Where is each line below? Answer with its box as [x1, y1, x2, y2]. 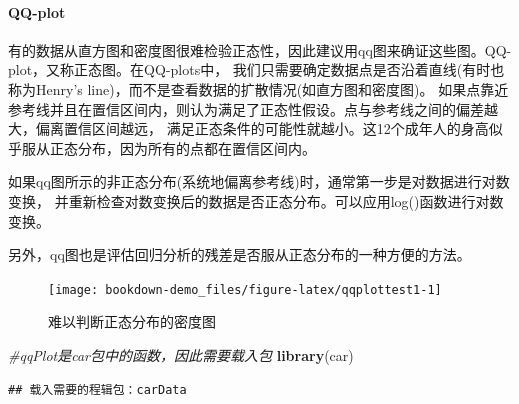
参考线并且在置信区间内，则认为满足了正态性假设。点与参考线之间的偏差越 [8, 98, 498, 119]
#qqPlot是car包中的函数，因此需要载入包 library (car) [8, 344, 354, 365]
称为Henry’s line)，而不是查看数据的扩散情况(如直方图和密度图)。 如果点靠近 [8, 78, 509, 99]
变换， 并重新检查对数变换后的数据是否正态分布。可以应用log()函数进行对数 [8, 190, 504, 211]
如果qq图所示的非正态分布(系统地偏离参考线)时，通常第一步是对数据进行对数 [8, 171, 510, 192]
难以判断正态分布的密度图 [48, 311, 216, 332]
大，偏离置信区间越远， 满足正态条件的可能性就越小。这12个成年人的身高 [8, 118, 489, 139]
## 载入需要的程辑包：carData [8, 382, 187, 397]
